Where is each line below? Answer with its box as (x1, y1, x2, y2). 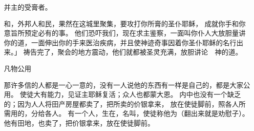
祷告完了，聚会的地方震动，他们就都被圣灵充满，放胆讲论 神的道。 (23, 47, 242, 57)
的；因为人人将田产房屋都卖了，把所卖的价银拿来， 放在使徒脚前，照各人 (4, 98, 239, 109)
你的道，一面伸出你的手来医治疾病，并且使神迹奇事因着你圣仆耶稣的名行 (4, 37, 236, 47)
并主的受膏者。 (4, 2, 52, 12)
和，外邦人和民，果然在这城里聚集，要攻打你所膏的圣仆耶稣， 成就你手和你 (4, 18, 246, 28)
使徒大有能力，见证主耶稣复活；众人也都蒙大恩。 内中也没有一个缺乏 (20, 89, 241, 99)
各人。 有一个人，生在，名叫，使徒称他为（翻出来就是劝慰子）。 (44, 108, 249, 118)
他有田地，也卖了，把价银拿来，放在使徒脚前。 (4, 117, 154, 128)
